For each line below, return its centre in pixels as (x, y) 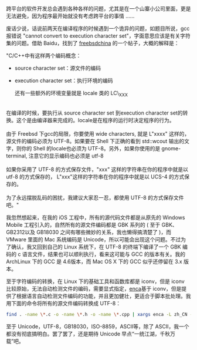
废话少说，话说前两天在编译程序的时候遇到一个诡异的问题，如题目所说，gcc (98, 28)
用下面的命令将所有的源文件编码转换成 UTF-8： (64, 303)
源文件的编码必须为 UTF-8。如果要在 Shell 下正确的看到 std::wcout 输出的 (95, 141)
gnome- (171, 148)
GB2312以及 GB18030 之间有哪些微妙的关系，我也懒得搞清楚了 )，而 (89, 232)
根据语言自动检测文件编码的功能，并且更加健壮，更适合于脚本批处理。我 (103, 296)
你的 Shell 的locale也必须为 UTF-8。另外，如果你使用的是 (91, 148)
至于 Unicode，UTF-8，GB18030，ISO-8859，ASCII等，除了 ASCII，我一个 (98, 326)
